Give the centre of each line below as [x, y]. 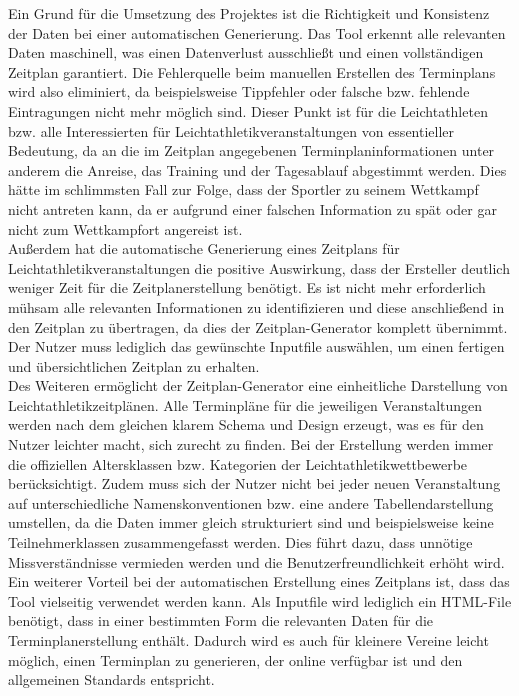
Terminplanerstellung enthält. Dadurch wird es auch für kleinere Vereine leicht [248, 640]
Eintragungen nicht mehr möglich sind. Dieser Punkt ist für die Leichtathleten [248, 110]
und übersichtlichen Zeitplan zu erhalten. [134, 365]
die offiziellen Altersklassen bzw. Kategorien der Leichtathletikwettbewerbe [238, 463]
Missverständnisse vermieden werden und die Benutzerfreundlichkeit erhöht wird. [256, 561]
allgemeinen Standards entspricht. [111, 679]
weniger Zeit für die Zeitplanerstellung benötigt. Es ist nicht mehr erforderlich [247, 287]
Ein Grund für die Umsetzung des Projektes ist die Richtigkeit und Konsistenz [249, 13]
